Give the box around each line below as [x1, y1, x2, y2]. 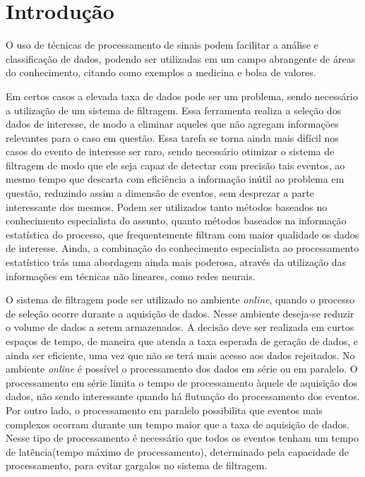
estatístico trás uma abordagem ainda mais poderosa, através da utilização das [6, 255, 347, 270]
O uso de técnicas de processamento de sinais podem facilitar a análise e [6, 37, 318, 52]
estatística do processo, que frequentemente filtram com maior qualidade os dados [6, 227, 359, 241]
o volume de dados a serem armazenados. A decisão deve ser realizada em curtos [6, 320, 354, 334]
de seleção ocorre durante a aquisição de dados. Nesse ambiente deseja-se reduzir [6, 306, 354, 320]
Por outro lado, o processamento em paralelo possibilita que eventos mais [6, 402, 323, 417]
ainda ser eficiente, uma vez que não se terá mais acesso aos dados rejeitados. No [6, 347, 355, 362]
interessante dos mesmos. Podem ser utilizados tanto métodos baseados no [6, 199, 328, 214]
